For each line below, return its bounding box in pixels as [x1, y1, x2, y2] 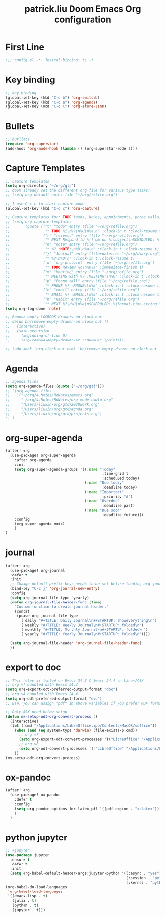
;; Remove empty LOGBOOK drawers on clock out [5, 315, 102, 320]
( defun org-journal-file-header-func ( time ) [10, 600, 102, 604]
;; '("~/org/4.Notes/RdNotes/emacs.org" [5, 393, 94, 398]
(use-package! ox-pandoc [10, 792, 61, 798]
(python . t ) [12, 903, 39, 908]
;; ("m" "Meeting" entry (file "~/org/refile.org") [5, 269, 144, 274]
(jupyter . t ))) [12, 907, 46, 912]
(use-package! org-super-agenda [10, 453, 76, 458]
